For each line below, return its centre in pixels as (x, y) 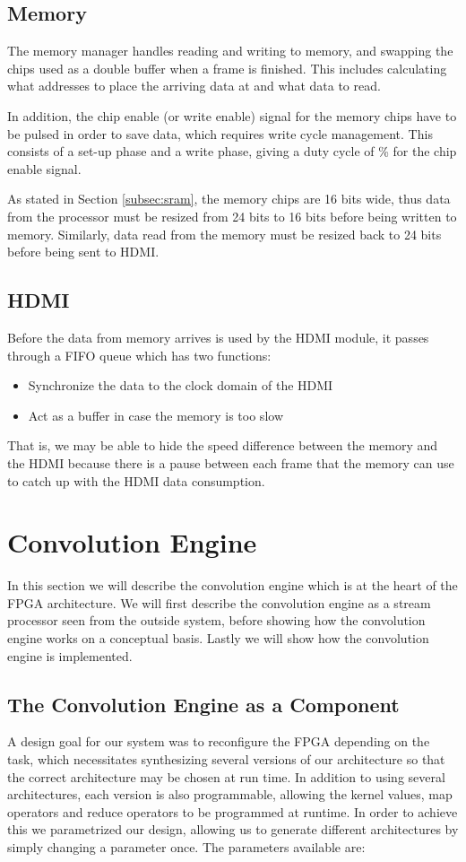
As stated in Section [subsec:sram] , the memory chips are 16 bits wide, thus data (229, 199)
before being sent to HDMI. (83, 252)
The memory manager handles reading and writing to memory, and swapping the (230, 51)
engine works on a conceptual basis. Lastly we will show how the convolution (218, 638)
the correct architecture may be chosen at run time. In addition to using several (226, 776)
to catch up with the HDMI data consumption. (136, 480)
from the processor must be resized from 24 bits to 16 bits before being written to (232, 216)
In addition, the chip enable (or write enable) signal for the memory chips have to (232, 115)
